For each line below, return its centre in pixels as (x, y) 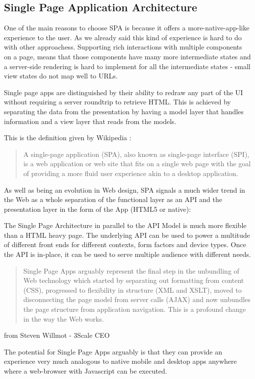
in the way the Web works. (64, 318)
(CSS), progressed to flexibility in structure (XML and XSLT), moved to (132, 290)
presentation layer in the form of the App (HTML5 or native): (98, 209)
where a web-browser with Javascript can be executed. (86, 371)
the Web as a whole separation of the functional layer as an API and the (113, 199)
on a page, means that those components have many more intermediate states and (127, 56)
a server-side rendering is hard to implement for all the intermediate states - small (127, 66)
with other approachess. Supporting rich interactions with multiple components (123, 47)
